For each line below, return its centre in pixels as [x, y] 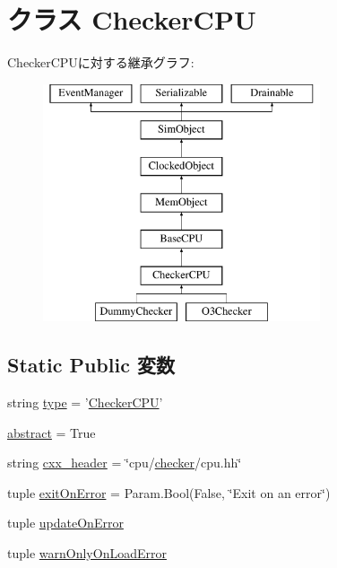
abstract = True [52, 432]
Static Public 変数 [91, 365]
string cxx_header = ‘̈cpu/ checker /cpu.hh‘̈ [125, 463]
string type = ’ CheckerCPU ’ [85, 402]
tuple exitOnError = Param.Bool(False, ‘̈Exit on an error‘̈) [169, 492]
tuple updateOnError [65, 523]
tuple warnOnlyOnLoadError [87, 553]
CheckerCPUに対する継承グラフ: [101, 62]
